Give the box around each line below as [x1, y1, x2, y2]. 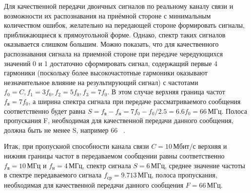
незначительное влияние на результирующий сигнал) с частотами [4, 77, 198, 87]
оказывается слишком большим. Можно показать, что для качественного [4, 39, 219, 49]
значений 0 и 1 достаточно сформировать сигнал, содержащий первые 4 [4, 58, 218, 68]
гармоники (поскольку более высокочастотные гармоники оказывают [4, 68, 208, 78]
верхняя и [198, 141, 227, 151]
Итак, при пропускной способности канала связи [4, 141, 149, 151]
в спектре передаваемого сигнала [4, 170, 102, 180]
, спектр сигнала [82, 160, 131, 170]
